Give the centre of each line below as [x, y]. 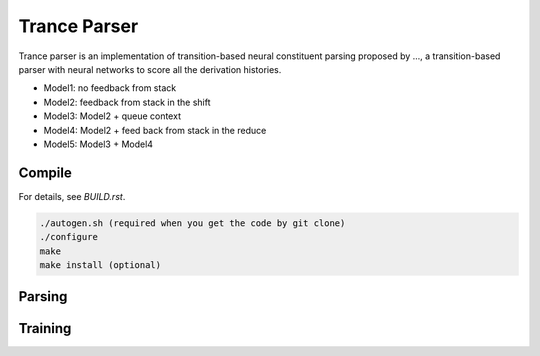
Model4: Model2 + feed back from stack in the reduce [155, 130]
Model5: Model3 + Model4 [98, 144]
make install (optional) [100, 264]
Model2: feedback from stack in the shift [127, 102]
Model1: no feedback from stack [110, 88]
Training [45, 328]
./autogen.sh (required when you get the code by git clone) [192, 223]
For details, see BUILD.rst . [72, 196]
